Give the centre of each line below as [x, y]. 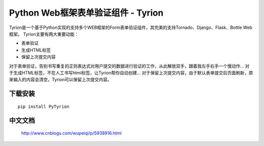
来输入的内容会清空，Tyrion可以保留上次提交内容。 [60, 80]
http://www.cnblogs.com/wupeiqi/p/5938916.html [71, 133]
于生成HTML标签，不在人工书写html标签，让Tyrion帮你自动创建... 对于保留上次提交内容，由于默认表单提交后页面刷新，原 [131, 73]
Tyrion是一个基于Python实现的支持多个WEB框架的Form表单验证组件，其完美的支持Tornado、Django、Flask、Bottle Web [131, 27]
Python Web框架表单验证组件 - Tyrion [86, 13]
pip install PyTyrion [44, 106]
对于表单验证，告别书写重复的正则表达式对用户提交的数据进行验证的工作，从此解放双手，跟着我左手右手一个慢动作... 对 [129, 66]
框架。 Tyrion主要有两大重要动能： [44, 34]
